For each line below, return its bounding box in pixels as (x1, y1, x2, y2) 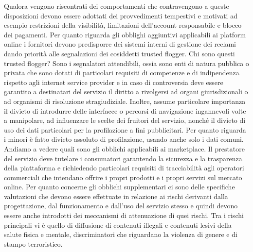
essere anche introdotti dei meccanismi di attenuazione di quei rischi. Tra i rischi (4, 210, 244, 220)
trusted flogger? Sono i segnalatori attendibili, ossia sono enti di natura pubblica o (4, 58, 249, 68)
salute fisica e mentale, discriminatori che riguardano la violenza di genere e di (4, 229, 237, 239)
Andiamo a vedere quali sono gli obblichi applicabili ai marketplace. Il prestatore (4, 143, 245, 153)
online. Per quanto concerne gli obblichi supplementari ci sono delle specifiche (4, 182, 235, 192)
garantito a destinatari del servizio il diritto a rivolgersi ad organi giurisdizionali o (4, 86, 248, 97)
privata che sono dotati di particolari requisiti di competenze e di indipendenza (4, 67, 239, 78)
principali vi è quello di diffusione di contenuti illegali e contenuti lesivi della (4, 219, 232, 230)
